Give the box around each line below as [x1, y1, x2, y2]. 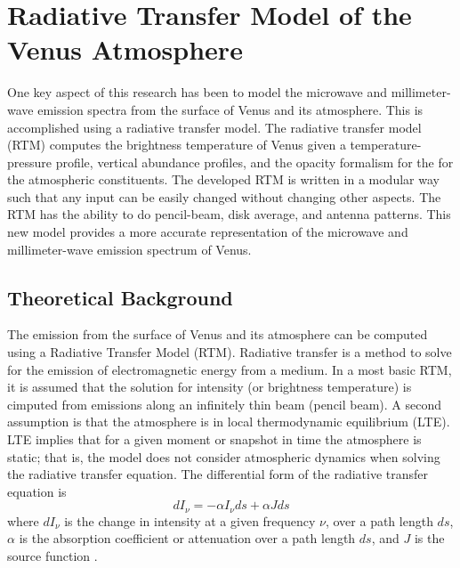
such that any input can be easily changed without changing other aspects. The [7, 187, 441, 206]
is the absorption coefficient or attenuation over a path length [19, 529, 356, 548]
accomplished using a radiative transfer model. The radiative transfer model [7, 118, 422, 136]
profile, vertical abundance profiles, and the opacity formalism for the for [55, 152, 454, 171]
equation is [7, 482, 67, 500]
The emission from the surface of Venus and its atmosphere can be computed [7, 325, 428, 344]
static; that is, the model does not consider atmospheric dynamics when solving [7, 447, 440, 466]
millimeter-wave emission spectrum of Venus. [7, 239, 252, 258]
